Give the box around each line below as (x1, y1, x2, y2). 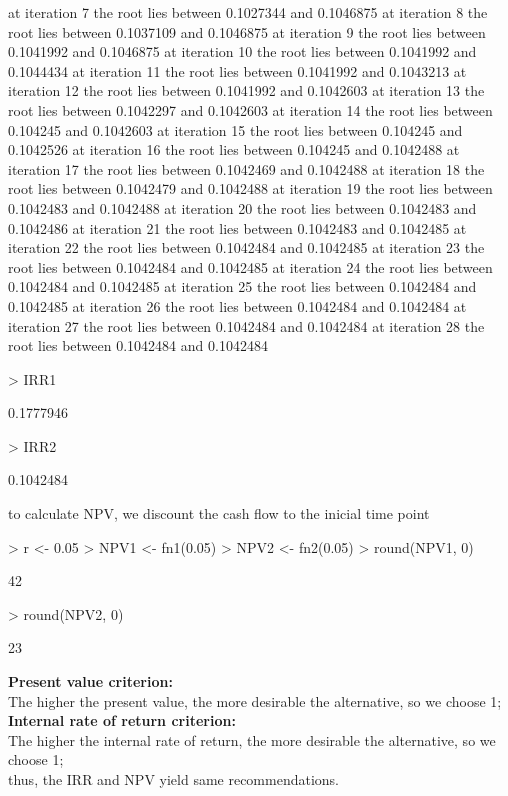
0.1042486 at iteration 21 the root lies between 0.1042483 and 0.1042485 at (8, 217, 467, 238)
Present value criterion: (8, 671, 173, 692)
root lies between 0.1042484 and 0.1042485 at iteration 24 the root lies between (8, 256, 493, 277)
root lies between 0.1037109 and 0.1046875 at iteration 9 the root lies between (8, 21, 486, 42)
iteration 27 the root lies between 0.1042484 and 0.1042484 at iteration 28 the (8, 315, 485, 336)
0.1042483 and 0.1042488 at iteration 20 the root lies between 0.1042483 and (8, 197, 477, 218)
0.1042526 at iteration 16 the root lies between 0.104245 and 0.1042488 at (8, 139, 460, 160)
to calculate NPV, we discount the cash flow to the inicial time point (8, 503, 430, 524)
